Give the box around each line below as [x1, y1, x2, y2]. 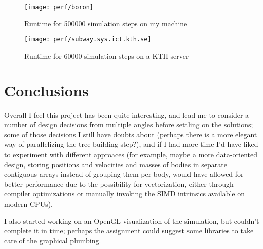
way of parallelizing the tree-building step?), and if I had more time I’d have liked [4, 139, 258, 150]
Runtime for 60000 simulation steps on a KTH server [24, 50, 189, 61]
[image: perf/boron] [24, 4, 94, 11]
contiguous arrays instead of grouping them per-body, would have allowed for [4, 169, 244, 179]
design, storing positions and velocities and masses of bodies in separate [4, 159, 227, 169]
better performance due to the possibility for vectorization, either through [4, 178, 234, 189]
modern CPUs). [4, 198, 53, 209]
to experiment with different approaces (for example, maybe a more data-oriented [4, 149, 258, 159]
